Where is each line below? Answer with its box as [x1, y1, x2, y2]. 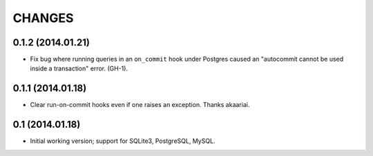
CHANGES [12, 10, 74, 26]
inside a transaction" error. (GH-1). [30, 64, 128, 72]
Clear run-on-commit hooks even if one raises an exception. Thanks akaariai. [30, 101, 250, 109]
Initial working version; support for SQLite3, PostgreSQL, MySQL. [30, 137, 216, 145]
